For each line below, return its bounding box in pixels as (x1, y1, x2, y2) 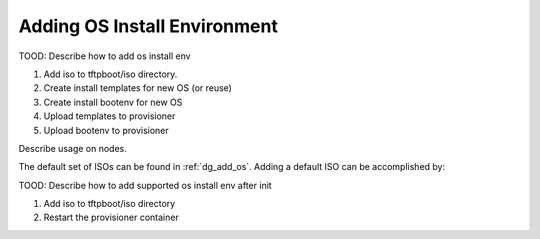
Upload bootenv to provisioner (43, 124, 169, 136)
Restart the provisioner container (43, 211, 179, 224)
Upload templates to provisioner (43, 110, 176, 122)
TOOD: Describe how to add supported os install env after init (18, 179, 272, 191)
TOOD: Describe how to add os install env (18, 50, 191, 62)
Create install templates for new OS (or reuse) (43, 82, 232, 94)
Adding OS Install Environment (18, 15, 279, 37)
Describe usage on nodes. (18, 142, 127, 154)
